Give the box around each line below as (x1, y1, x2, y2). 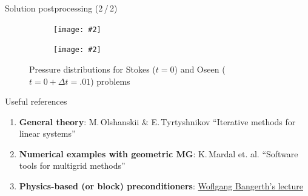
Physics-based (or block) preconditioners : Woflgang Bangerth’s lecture (19, 180, 303, 192)
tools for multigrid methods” (19, 159, 126, 172)
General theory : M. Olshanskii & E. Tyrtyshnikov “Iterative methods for (19, 115, 296, 128)
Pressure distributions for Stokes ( (29, 62, 156, 75)
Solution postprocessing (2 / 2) (5, 2, 118, 14)
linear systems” (19, 127, 76, 140)
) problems (90, 74, 130, 87)
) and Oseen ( (174, 62, 226, 75)
